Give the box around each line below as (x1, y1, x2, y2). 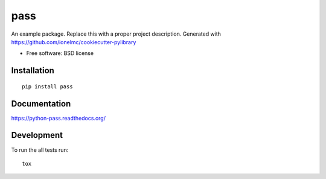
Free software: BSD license (26, 50, 94, 57)
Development (11, 130, 63, 140)
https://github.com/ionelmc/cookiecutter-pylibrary (11, 38, 136, 45)
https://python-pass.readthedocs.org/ (11, 114, 106, 122)
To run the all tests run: (11, 146, 69, 154)
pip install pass (22, 83, 73, 90)
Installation (11, 65, 54, 76)
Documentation (11, 99, 71, 109)
